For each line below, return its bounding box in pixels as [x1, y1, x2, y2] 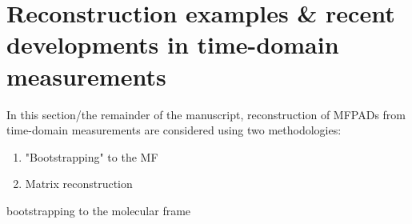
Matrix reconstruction [25, 175, 133, 192]
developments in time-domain [6, 28, 339, 61]
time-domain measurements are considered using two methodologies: [6, 122, 342, 138]
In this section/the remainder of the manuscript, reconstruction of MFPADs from [6, 106, 406, 122]
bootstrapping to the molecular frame [6, 202, 191, 218]
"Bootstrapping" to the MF [25, 148, 158, 165]
